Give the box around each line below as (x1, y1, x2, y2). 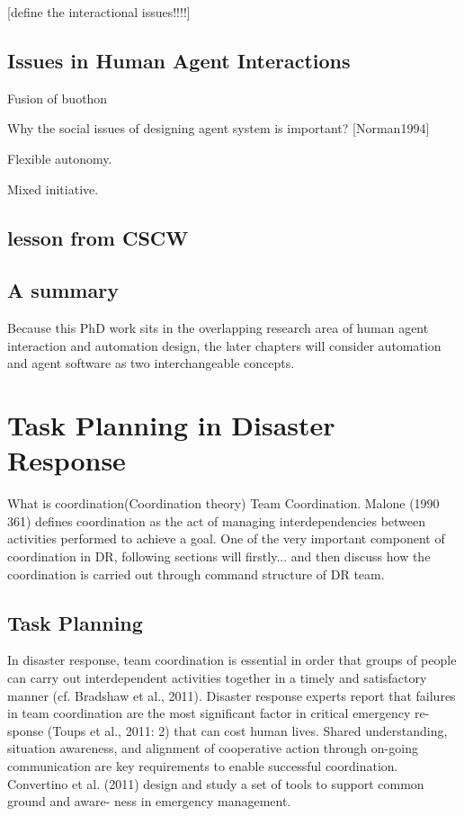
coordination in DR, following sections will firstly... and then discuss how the (7, 547, 431, 566)
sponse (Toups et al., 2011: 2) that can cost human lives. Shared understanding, (7, 721, 448, 740)
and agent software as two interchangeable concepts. (7, 354, 295, 372)
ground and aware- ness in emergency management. (7, 792, 291, 811)
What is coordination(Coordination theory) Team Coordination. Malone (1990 (7, 494, 440, 513)
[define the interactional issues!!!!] (7, 3, 191, 21)
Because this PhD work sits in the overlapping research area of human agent (7, 318, 429, 337)
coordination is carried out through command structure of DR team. (7, 564, 385, 583)
